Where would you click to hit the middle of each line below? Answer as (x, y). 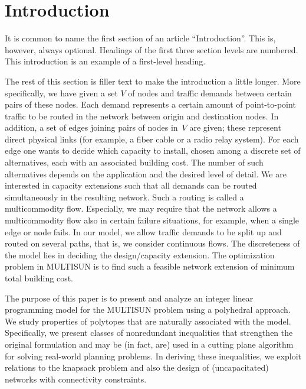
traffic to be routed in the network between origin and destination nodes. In (142, 116)
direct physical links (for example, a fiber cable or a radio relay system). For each (152, 139)
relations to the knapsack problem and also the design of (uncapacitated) (137, 367)
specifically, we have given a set (61, 93)
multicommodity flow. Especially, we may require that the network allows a (141, 208)
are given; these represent (235, 127)
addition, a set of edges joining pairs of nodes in (91, 127)
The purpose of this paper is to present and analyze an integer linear (129, 298)
